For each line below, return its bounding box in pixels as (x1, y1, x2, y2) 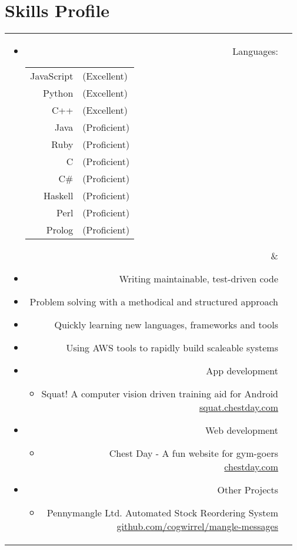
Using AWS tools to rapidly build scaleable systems (66, 341, 278, 355)
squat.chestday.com (199, 400, 278, 414)
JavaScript (30, 69, 74, 83)
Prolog (46, 223, 74, 237)
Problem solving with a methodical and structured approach (29, 295, 278, 309)
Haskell (44, 189, 74, 203)
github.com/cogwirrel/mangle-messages (116, 519, 278, 533)
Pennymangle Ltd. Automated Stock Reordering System (46, 506, 278, 520)
